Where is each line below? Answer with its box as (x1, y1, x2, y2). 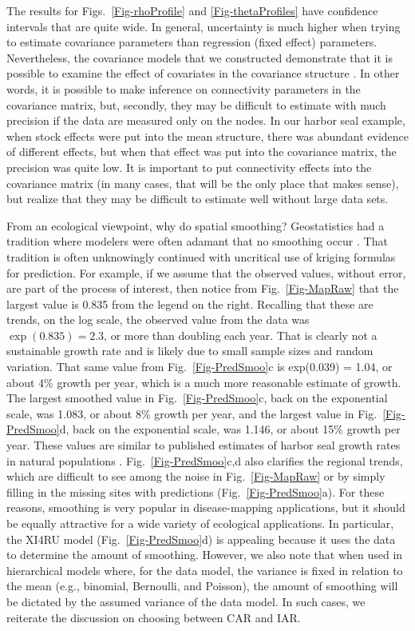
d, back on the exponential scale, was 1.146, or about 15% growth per (59, 421, 401, 437)
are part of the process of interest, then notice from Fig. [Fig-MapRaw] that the (6, 280, 399, 297)
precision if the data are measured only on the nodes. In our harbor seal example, (6, 112, 405, 129)
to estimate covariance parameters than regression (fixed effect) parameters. (6, 34, 377, 50)
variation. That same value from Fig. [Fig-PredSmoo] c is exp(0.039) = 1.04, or (6, 358, 393, 375)
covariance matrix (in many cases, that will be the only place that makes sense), (6, 174, 399, 191)
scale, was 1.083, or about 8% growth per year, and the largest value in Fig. (6, 405, 377, 421)
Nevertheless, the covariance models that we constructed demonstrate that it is (6, 49, 393, 66)
